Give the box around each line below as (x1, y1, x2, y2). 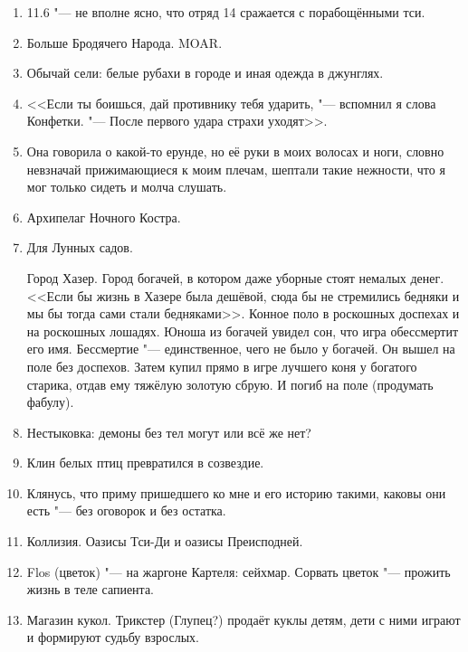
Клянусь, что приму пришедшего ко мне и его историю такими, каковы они (26, 483, 446, 502)
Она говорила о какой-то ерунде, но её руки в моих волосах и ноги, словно (26, 141, 444, 160)
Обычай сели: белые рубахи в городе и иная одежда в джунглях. (26, 63, 384, 82)
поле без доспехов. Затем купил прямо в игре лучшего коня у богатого (26, 356, 417, 375)
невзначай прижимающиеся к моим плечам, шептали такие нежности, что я (26, 159, 445, 178)
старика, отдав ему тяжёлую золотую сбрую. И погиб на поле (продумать (26, 374, 434, 393)
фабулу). (26, 392, 74, 411)
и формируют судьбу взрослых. (26, 628, 199, 647)
